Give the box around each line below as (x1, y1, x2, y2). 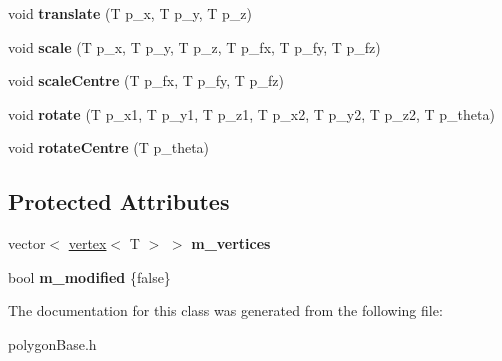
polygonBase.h (8, 333, 97, 354)
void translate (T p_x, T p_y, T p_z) (8, 3, 252, 23)
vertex (68, 233, 107, 254)
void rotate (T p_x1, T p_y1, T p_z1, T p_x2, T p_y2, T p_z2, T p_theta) (8, 103, 495, 124)
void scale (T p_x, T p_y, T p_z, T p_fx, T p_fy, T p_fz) (8, 36, 381, 57)
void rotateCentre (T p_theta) (8, 137, 210, 158)
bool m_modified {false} (8, 266, 171, 287)
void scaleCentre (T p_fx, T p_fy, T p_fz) (8, 70, 284, 91)
